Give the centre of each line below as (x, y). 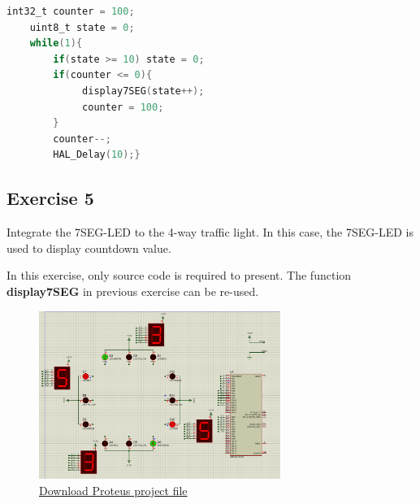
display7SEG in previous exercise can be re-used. (133, 291)
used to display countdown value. (89, 248)
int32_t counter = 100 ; (71, 11)
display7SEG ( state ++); (143, 91)
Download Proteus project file (113, 490)
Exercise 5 (50, 198)
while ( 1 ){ (56, 43)
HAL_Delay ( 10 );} (97, 155)
